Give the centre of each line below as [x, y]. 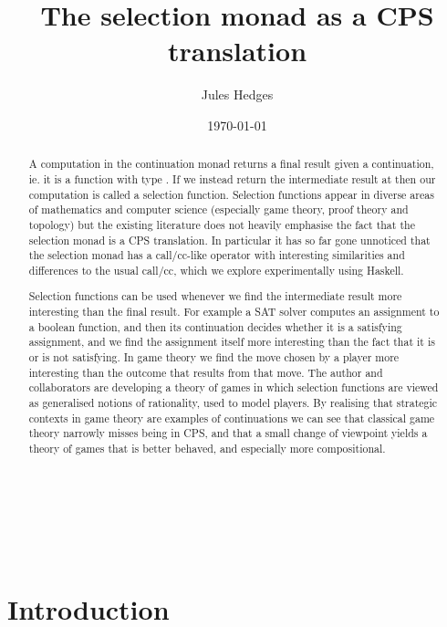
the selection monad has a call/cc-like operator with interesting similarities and [217, 255]
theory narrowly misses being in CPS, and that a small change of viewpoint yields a [228, 433]
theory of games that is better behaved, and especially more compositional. [207, 448]
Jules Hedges [237, 94]
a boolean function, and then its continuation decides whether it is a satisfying [215, 326]
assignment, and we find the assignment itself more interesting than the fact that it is [232, 342]
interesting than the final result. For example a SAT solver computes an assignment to [234, 312]
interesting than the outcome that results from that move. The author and [206, 372]
